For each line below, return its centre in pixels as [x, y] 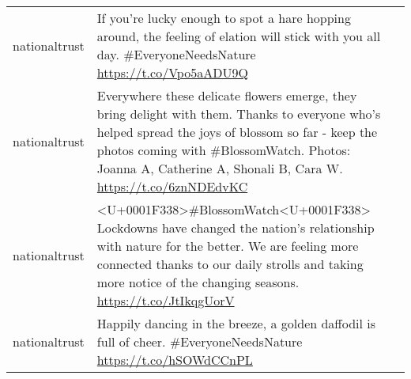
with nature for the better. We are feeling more [228, 246]
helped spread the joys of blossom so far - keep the [237, 132]
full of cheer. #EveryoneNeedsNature [200, 341]
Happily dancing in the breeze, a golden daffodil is [236, 323]
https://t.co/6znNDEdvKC [172, 186]
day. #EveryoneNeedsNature [176, 54]
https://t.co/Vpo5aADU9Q [172, 72]
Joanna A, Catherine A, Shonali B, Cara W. [220, 168]
